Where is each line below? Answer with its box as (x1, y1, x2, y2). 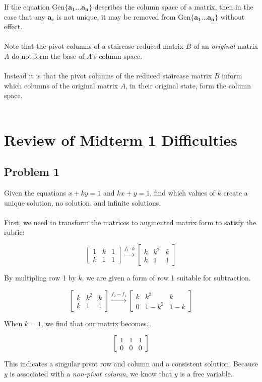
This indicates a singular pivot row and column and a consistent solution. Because (4, 358, 258, 369)
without (220, 11, 245, 22)
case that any (4, 11, 45, 22)
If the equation (4, 2, 50, 12)
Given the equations (4, 187, 66, 198)
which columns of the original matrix (4, 80, 118, 90)
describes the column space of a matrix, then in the (94, 2, 253, 12)
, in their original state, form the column (125, 80, 251, 90)
